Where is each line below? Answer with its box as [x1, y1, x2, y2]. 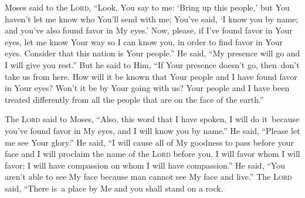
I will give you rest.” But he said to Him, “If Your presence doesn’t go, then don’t [5, 58, 300, 71]
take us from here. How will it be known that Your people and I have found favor [5, 70, 297, 82]
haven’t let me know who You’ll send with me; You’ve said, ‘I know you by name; [5, 12, 299, 25]
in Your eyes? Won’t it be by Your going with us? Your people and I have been [5, 82, 290, 94]
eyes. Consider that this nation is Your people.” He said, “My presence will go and [5, 47, 300, 59]
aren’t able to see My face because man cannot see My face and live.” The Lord [5, 170, 292, 183]
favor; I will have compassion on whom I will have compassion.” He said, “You [5, 159, 285, 171]
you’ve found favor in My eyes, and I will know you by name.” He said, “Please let [5, 124, 300, 136]
